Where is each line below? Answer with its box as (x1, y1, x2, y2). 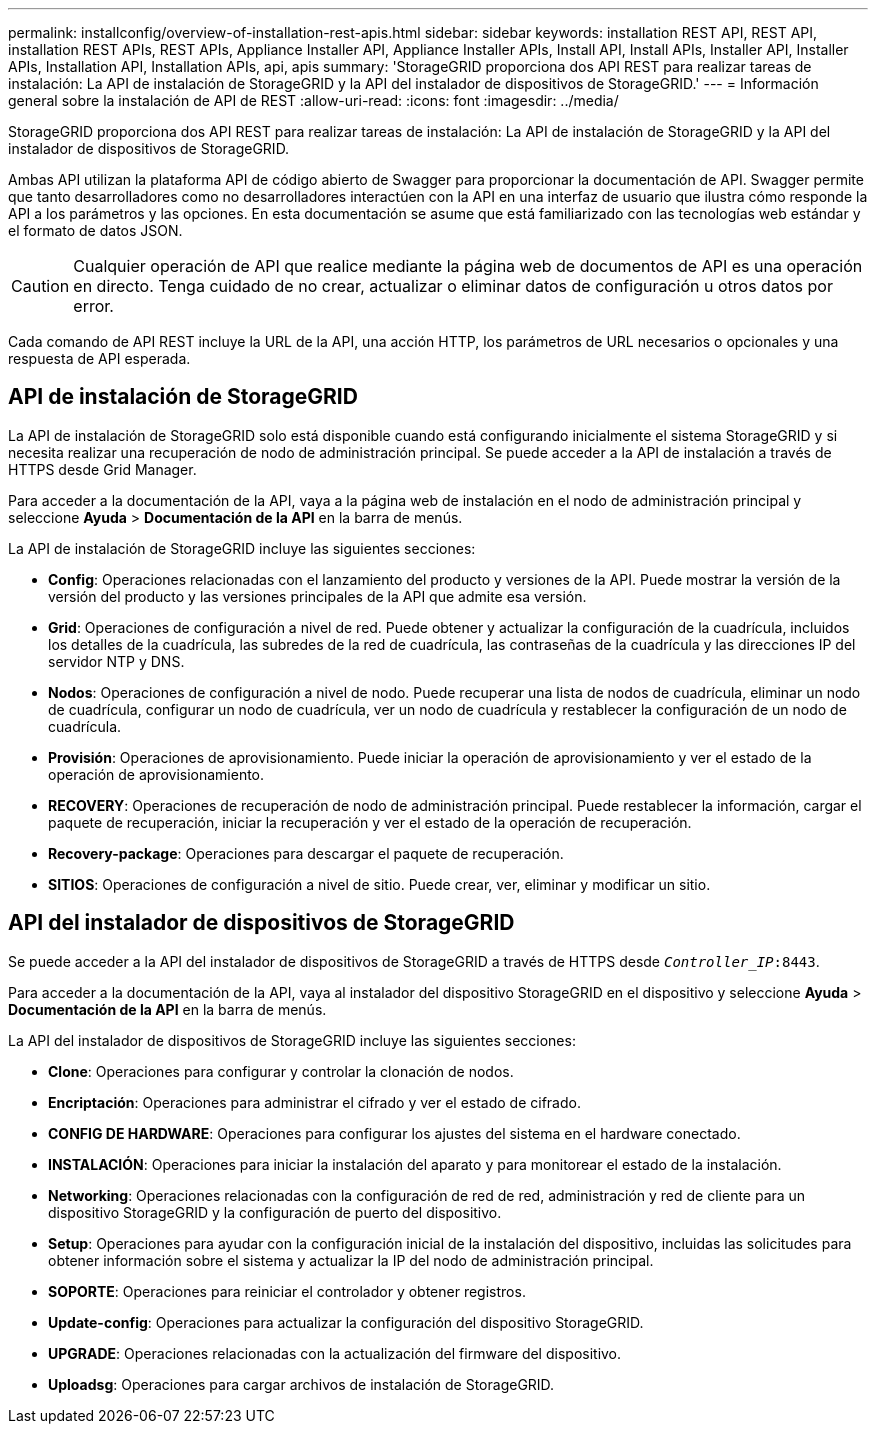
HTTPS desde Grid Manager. (8, 460, 197, 478)
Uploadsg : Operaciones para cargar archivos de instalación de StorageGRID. (48, 1375, 555, 1393)
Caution (11, 276, 70, 296)
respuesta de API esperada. (8, 350, 191, 367)
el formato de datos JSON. (8, 222, 183, 239)
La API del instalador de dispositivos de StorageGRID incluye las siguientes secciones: (8, 1031, 576, 1049)
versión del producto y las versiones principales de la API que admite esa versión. (48, 587, 587, 605)
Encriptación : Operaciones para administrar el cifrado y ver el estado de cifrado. (48, 1093, 581, 1111)
